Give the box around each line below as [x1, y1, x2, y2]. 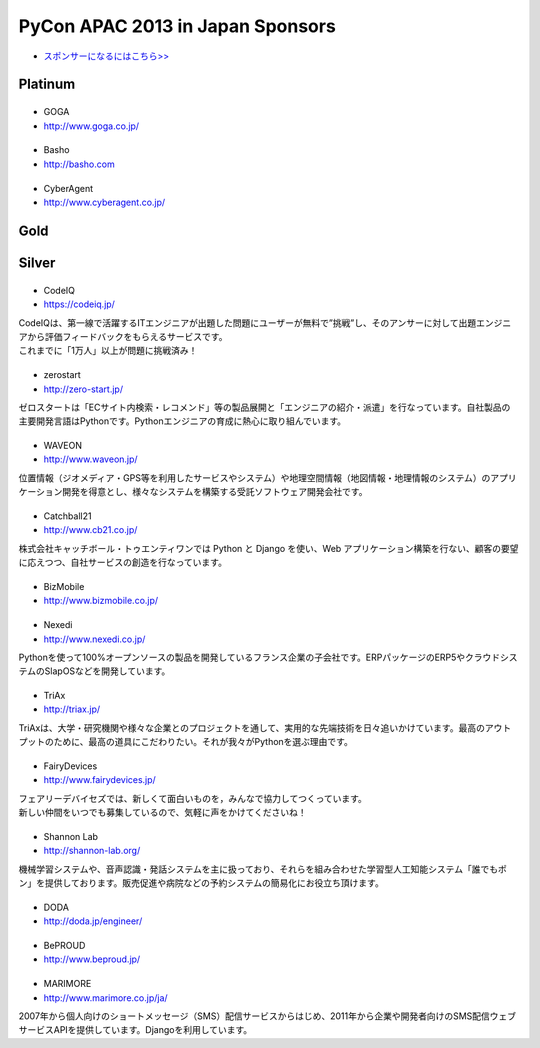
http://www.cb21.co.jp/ [43, 524, 138, 536]
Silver [18, 254, 56, 271]
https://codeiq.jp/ [43, 298, 115, 310]
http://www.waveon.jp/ [43, 453, 139, 465]
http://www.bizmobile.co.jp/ [43, 595, 159, 607]
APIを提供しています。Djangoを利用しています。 [53, 1024, 253, 1036]
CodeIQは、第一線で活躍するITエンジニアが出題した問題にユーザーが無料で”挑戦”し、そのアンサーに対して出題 [18, 316, 477, 329]
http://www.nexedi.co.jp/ [43, 633, 146, 645]
